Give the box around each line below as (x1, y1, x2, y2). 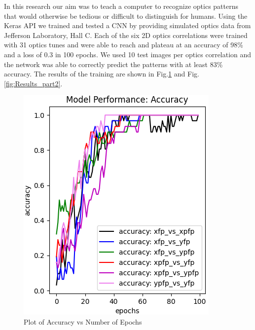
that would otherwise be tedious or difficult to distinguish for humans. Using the (4, 10, 248, 21)
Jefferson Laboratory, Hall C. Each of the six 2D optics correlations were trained (4, 30, 248, 40)
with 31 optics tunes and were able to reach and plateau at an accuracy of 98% (4, 39, 243, 50)
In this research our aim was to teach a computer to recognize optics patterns (4, 1, 238, 11)
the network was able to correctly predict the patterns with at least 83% (4, 59, 223, 69)
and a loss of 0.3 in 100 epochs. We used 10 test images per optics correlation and (4, 49, 252, 59)
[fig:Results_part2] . (4, 78, 63, 88)
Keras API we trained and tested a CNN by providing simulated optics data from (4, 20, 251, 31)
